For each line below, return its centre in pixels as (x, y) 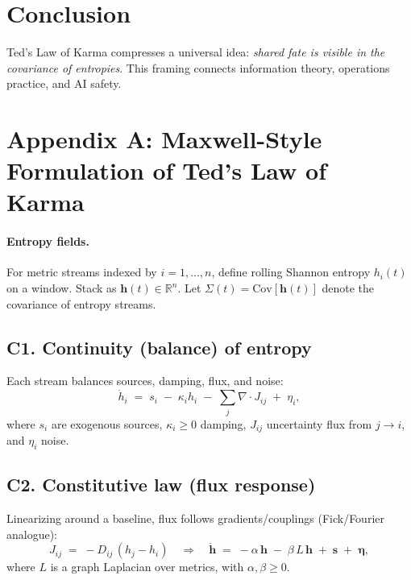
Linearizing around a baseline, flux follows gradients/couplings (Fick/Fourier (195, 518)
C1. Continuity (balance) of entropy (159, 347)
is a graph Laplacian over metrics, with (147, 567)
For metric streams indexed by (82, 272)
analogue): (32, 534)
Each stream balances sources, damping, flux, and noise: (145, 381)
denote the (348, 288)
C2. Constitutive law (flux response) (161, 485)
